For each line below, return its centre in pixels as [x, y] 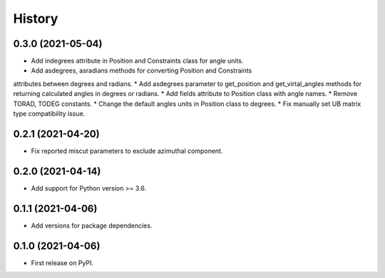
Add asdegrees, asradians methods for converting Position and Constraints [142, 70]
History [36, 18]
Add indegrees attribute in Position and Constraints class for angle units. [137, 61]
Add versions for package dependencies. [92, 225]
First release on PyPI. [62, 262]
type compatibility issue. [49, 114]
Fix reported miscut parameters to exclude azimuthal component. [127, 151]
